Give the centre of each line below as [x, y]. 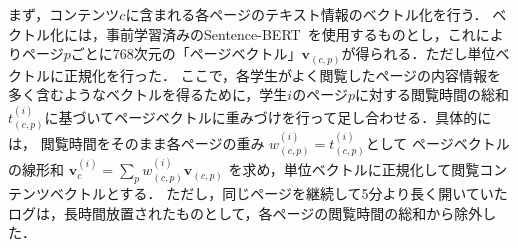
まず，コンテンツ [64, 14]
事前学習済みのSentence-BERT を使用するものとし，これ [290, 33]
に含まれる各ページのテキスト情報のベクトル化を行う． [306, 14]
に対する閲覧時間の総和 [431, 94]
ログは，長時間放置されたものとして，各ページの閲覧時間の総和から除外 [245, 212]
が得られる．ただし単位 [418, 53]
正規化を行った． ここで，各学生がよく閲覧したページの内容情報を [282, 74]
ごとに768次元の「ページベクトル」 [186, 53]
